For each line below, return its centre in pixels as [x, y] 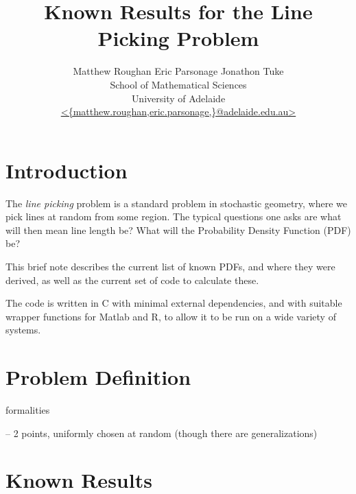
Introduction [67, 170]
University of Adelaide [178, 98]
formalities [28, 410]
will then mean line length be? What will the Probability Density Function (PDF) [178, 230]
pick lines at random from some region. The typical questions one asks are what [174, 216]
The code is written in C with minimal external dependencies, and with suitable [174, 303]
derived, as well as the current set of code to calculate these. [132, 280]
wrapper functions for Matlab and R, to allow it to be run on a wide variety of [171, 316]
